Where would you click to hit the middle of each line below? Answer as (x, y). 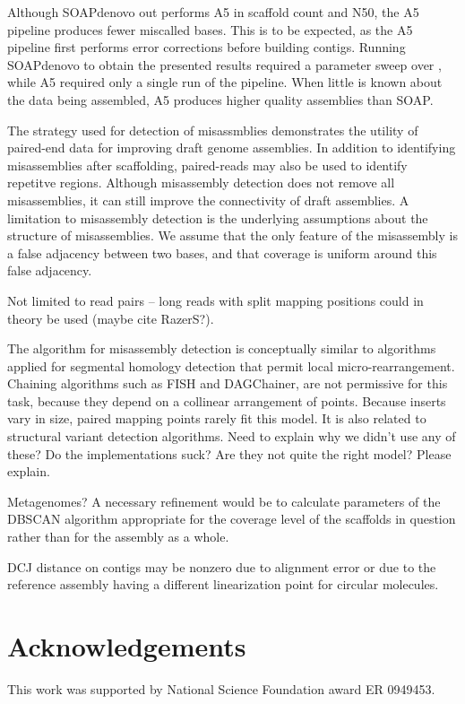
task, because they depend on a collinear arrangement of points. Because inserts (227, 400)
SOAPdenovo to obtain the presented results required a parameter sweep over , (224, 64)
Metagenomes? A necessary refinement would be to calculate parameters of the (224, 501)
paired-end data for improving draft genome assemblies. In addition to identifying (232, 148)
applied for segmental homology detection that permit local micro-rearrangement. (231, 365)
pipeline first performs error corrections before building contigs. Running (207, 47)
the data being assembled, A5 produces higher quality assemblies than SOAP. (220, 99)
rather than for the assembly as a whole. (118, 537)
